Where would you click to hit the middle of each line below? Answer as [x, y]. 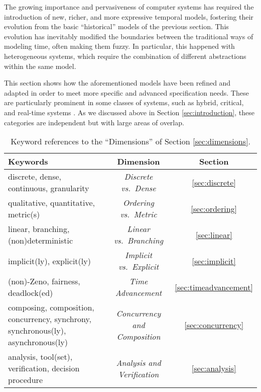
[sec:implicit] [214, 261]
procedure [25, 380]
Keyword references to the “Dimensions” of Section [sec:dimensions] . [130, 141]
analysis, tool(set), [40, 357]
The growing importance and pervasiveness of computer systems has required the [129, 7]
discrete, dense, [35, 177]
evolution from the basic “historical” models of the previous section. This [116, 26]
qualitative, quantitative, [51, 203]
